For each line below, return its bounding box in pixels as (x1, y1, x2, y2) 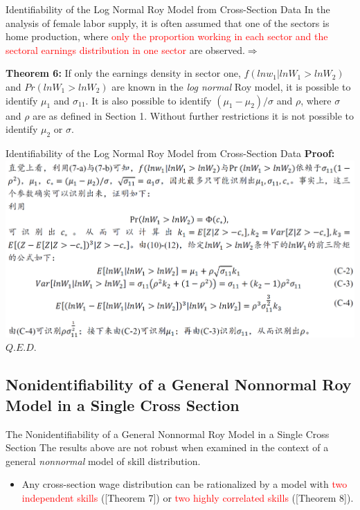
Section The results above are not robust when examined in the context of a (6, 440, 329, 455)
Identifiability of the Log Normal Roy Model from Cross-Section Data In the (6, 2, 330, 16)
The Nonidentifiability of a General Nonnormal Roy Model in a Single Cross (6, 426, 330, 441)
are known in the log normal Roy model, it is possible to (111, 79, 351, 93)
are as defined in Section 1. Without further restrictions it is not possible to (33, 108, 354, 122)
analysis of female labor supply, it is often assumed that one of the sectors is (6, 15, 330, 30)
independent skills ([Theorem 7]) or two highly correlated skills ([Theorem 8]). (21, 490, 354, 504)
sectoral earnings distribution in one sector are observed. (6, 42, 245, 57)
